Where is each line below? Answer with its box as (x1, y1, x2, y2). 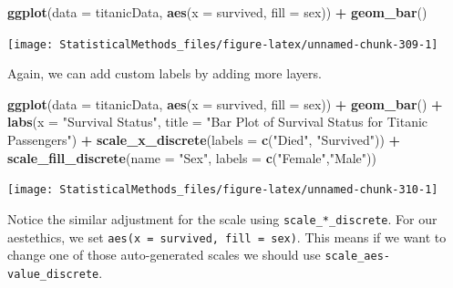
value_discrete (7, 267, 99, 281)
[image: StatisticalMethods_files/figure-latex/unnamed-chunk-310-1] (7, 183, 438, 197)
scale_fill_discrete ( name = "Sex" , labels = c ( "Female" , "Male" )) (7, 148, 376, 167)
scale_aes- (324, 250, 391, 263)
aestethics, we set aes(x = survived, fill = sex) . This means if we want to (7, 227, 447, 246)
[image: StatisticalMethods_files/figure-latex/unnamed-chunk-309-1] (7, 37, 438, 51)
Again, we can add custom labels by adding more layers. (7, 64, 322, 83)
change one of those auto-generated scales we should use (7, 245, 321, 264)
